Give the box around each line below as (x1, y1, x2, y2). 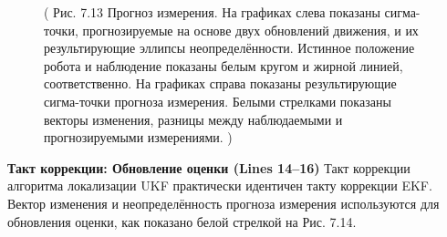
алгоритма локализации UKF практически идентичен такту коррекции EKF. (7, 176, 432, 195)
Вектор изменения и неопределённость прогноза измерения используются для (7, 193, 440, 212)
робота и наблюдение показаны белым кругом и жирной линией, (44, 56, 403, 75)
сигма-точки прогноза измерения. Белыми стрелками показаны (44, 91, 391, 110)
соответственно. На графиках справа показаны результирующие (44, 74, 397, 93)
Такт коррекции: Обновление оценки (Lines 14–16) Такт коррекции (7, 158, 411, 177)
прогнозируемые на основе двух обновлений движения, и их (82, 20, 419, 39)
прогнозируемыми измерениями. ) (44, 128, 233, 147)
